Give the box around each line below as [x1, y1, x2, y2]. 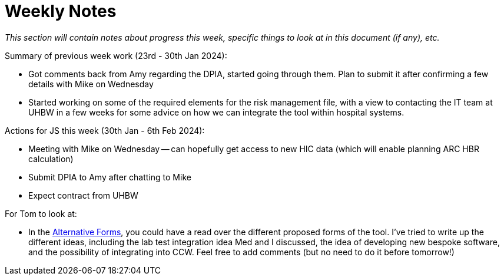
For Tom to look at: [5, 208, 77, 219]
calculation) [28, 153, 74, 164]
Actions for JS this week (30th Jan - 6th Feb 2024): [5, 125, 205, 136]
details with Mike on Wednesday [28, 78, 154, 89]
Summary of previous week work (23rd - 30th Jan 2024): [5, 50, 227, 61]
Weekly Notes [5, 1, 117, 21]
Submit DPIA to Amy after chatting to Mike [28, 172, 191, 182]
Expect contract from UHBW [28, 190, 138, 200]
